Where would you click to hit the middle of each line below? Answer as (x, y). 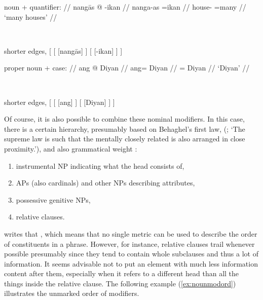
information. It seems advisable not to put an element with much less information (131, 263)
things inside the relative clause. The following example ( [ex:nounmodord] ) (120, 283)
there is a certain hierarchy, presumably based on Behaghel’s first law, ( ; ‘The (125, 128)
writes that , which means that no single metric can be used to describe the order (131, 233)
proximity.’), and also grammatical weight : (71, 148)
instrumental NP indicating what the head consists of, (100, 165)
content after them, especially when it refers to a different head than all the (122, 273)
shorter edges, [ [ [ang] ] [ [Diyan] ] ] (60, 102)
